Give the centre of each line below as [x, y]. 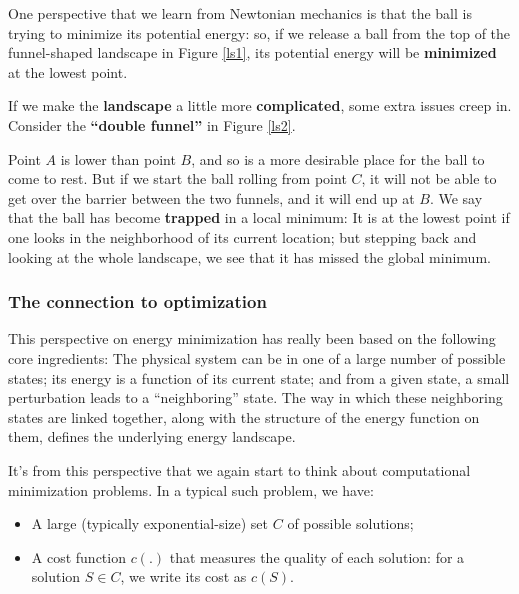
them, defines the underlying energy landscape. [152, 436]
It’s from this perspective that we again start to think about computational [239, 469]
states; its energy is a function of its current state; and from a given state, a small [259, 377]
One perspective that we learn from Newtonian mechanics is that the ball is [240, 13]
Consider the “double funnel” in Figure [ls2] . [152, 124]
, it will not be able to [429, 178]
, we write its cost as [183, 576]
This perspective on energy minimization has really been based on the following [252, 338]
